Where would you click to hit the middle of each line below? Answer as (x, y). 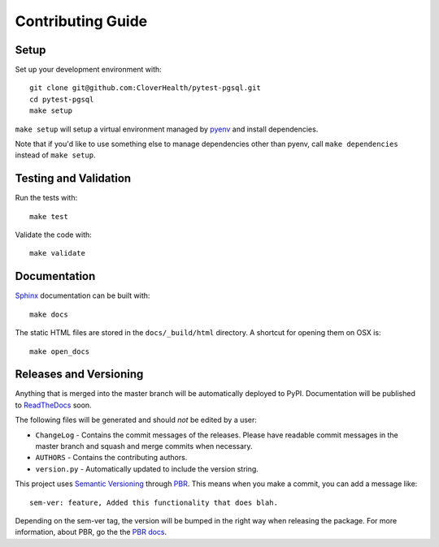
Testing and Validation (73, 179)
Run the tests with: (46, 198)
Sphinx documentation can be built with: (83, 295)
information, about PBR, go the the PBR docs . (91, 532)
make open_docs (60, 351)
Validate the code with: (54, 235)
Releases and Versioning (79, 375)
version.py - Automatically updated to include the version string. (147, 469)
